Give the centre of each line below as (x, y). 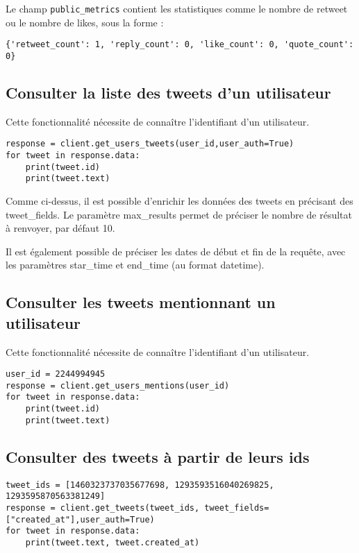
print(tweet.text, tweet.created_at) (112, 542)
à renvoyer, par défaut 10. (60, 228)
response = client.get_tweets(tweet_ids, (103, 508)
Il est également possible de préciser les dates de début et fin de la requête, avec (176, 251)
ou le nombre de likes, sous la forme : (85, 22)
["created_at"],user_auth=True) (80, 519)
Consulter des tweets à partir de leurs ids (158, 456)
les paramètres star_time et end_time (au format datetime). (135, 265)
